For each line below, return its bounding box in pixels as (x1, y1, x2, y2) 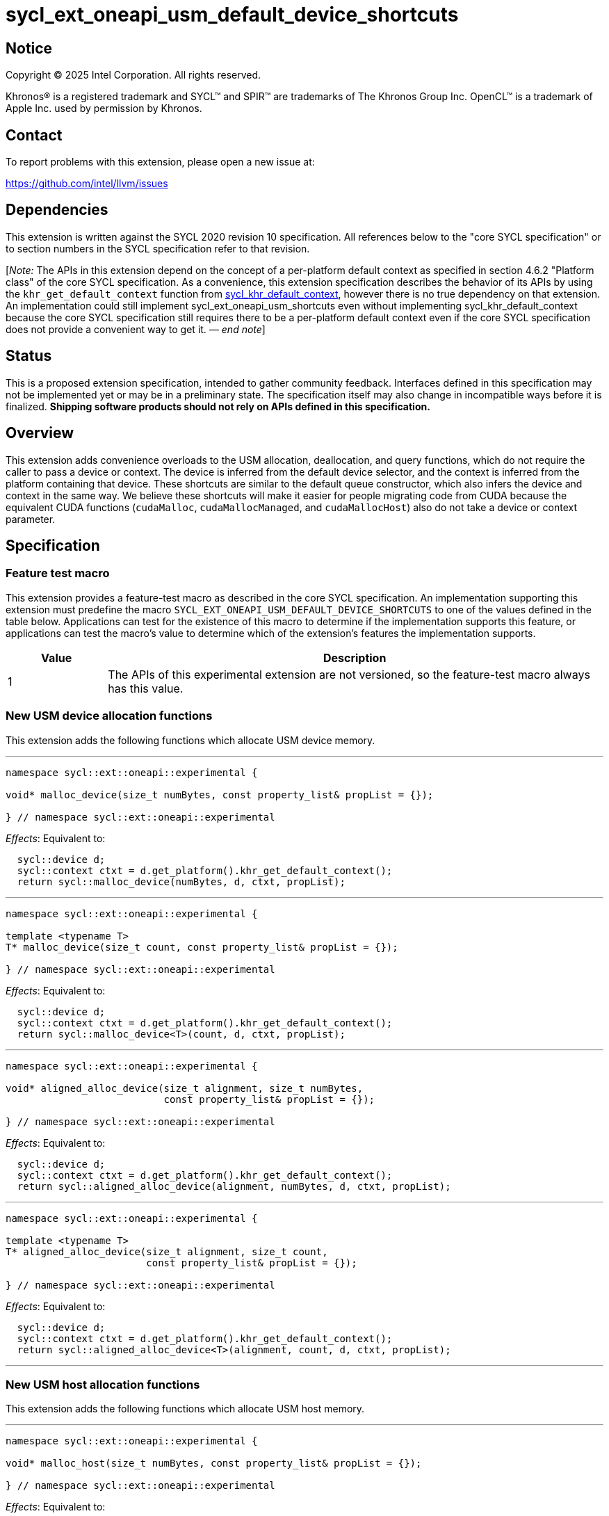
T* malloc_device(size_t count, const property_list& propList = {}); (6, 941, 398, 953)
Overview (6, 424, 74, 442)
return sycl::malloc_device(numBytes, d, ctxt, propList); (17, 876, 346, 887)
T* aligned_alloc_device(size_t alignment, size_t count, (6, 1245, 328, 1257)
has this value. (108, 681, 184, 695)
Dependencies (6, 201, 108, 219)
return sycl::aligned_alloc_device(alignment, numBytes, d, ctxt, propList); (17, 1180, 451, 1192)
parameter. (6, 513, 56, 525)
